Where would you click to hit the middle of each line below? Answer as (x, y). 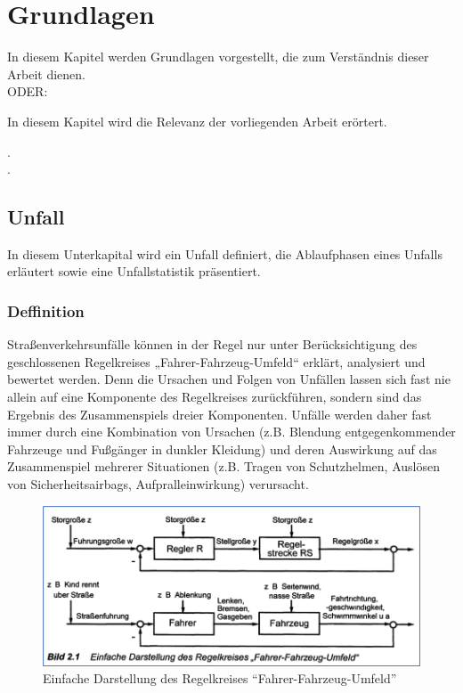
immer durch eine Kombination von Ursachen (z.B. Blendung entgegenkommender (231, 432)
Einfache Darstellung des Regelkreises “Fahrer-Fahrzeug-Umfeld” (220, 678)
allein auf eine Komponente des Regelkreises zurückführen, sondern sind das (215, 397)
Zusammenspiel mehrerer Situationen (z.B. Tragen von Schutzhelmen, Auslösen (223, 466)
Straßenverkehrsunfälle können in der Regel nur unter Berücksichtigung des (212, 344)
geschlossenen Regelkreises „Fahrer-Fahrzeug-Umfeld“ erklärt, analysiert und (216, 361)
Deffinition (46, 311)
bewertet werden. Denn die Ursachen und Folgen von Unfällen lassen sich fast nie (229, 379)
